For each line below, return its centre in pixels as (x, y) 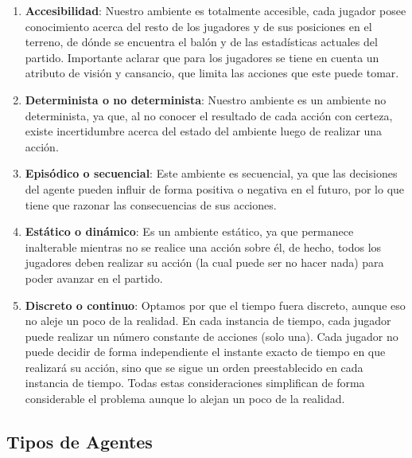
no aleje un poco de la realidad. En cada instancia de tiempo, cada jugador (208, 321)
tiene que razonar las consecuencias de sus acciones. (151, 204)
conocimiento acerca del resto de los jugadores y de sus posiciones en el (198, 26)
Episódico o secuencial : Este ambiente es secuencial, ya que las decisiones (211, 173)
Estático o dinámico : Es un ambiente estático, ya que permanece (189, 231)
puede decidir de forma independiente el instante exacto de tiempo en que (205, 352)
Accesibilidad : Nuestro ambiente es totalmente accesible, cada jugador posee (216, 10)
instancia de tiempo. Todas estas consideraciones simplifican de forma (195, 383)
